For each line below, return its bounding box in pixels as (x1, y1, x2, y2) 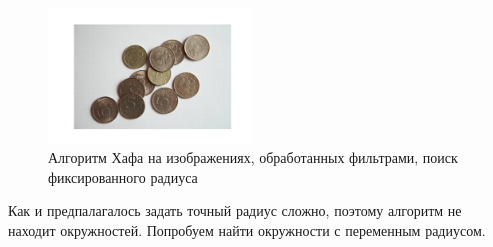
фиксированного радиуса (48, 166, 198, 187)
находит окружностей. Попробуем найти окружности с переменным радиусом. (8, 219, 486, 240)
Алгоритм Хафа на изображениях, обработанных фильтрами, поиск (48, 147, 458, 168)
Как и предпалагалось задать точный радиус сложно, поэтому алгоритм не (8, 200, 462, 221)
